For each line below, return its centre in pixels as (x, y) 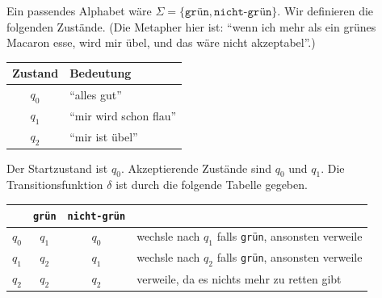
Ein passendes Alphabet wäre (79, 10)
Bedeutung (101, 73)
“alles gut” (96, 94)
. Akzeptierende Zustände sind (196, 168)
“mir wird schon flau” (123, 115)
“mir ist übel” (104, 136)
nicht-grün (97, 217)
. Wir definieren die (325, 10)
